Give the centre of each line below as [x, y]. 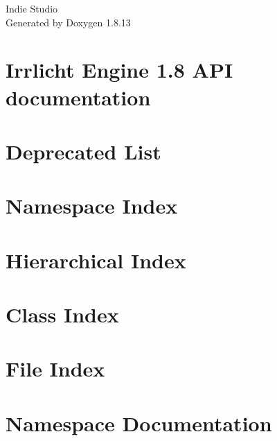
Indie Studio [32, 8]
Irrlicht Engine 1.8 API [119, 70]
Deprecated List [83, 151]
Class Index [62, 314]
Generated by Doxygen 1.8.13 [68, 22]
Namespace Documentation [139, 423]
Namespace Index [92, 206]
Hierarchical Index [96, 260]
